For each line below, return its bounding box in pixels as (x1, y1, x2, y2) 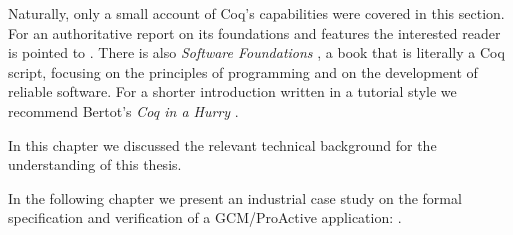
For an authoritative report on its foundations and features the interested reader (8, 22, 501, 43)
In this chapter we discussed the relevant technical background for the (8, 134, 437, 155)
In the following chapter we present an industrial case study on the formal (8, 187, 462, 208)
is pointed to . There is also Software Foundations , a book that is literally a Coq (8, 42, 505, 63)
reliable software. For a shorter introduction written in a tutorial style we (8, 81, 457, 102)
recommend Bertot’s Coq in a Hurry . (8, 100, 239, 121)
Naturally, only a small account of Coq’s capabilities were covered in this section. (8, 3, 505, 23)
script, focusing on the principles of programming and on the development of (8, 61, 478, 82)
